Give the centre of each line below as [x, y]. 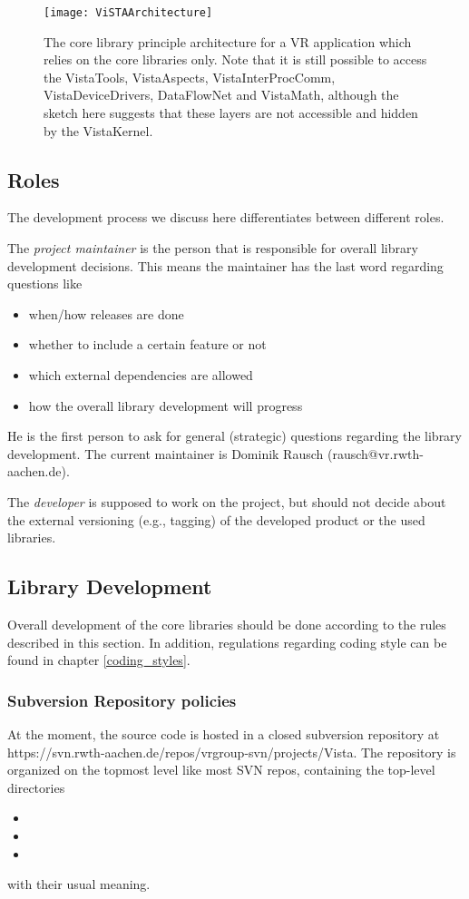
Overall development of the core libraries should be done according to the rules [227, 624]
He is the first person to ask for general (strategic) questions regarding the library [235, 436]
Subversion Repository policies [122, 700]
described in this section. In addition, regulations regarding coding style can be [227, 642]
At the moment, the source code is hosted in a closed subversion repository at [224, 733]
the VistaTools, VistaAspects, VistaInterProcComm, [190, 77]
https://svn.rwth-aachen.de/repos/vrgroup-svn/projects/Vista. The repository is [232, 752]
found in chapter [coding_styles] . [99, 660]
